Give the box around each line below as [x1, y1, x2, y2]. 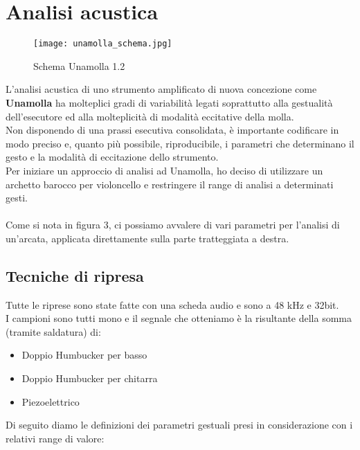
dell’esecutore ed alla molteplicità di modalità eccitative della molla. [6, 109, 294, 123]
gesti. [6, 190, 28, 205]
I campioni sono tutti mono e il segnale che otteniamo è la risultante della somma [6, 311, 352, 325]
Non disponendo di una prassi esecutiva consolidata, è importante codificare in [6, 123, 339, 137]
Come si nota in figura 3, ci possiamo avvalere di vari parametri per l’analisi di [6, 217, 340, 232]
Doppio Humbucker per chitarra [21, 371, 158, 386]
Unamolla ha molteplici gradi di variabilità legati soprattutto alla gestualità [6, 95, 333, 109]
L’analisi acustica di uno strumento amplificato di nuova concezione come [6, 82, 317, 96]
